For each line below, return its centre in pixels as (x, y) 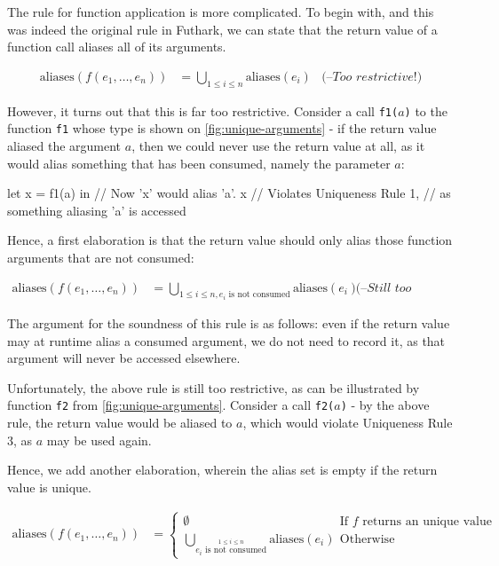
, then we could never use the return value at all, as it (278, 145)
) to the (426, 110)
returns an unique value (427, 521)
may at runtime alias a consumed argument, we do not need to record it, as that (226, 340)
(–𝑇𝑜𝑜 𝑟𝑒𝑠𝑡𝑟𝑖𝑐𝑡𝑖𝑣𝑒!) (372, 77)
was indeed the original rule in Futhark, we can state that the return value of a (222, 29)
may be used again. (99, 440)
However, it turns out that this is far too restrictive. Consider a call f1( (203, 110)
